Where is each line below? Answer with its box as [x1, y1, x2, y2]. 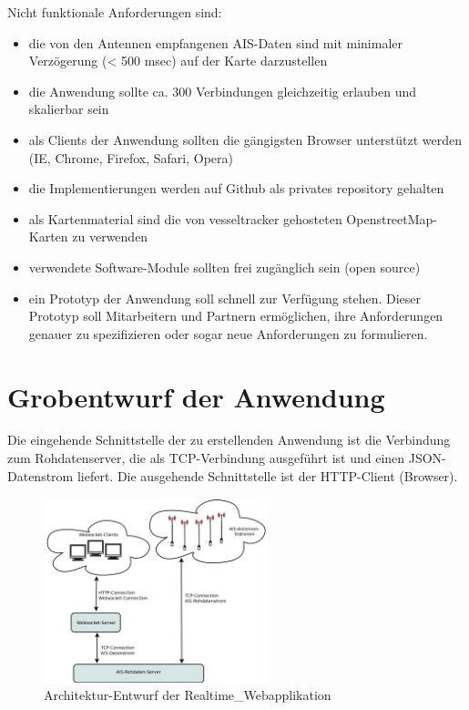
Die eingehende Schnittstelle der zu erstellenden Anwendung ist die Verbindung [7, 430, 451, 449]
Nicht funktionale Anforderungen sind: [7, 3, 222, 21]
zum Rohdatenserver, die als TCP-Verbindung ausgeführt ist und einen [7, 448, 405, 468]
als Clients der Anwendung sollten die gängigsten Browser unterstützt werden [28, 129, 463, 149]
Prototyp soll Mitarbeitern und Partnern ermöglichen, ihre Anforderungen [28, 306, 444, 325]
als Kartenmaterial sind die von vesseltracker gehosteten [28, 209, 342, 228]
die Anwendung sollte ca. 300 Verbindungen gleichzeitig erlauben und [28, 81, 417, 100]
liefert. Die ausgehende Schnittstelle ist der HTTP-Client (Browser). [76, 466, 458, 485]
